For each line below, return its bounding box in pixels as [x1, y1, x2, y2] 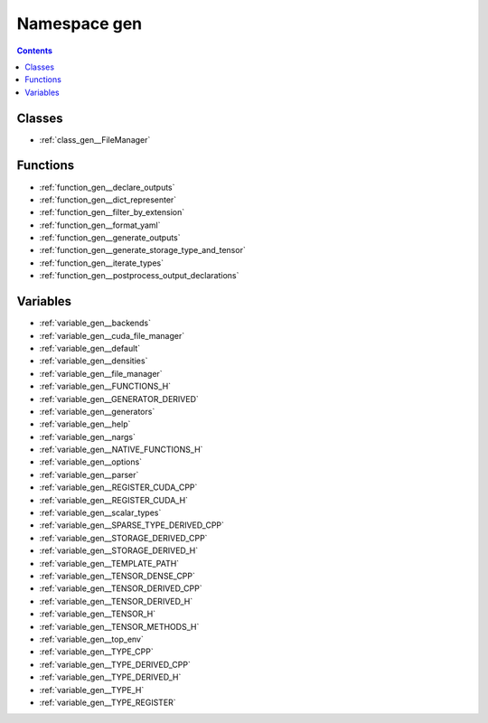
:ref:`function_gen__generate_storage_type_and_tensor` [39, 245, 246, 256]
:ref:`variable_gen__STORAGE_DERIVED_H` [39, 545, 199, 556]
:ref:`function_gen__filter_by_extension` [39, 207, 185, 218]
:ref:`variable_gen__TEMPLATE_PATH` [39, 558, 180, 568]
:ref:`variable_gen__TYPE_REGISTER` [39, 697, 176, 708]
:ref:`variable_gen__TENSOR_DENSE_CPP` [39, 570, 196, 581]
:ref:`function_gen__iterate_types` [39, 258, 164, 268]
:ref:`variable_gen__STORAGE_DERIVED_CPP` [39, 532, 208, 543]
